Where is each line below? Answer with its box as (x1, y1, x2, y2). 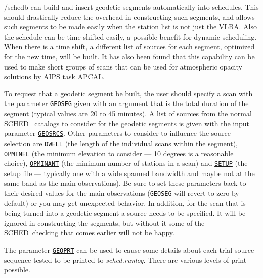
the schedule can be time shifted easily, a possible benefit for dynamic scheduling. (4, 31, 257, 42)
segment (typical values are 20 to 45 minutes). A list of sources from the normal (4, 108, 252, 118)
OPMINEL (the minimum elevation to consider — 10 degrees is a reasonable (4, 148, 234, 158)
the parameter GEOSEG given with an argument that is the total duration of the (4, 98, 249, 109)
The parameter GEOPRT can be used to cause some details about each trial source (4, 245, 254, 255)
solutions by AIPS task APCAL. (4, 71, 105, 82)
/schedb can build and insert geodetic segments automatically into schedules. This (4, 2, 259, 12)
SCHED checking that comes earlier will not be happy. (4, 227, 174, 238)
